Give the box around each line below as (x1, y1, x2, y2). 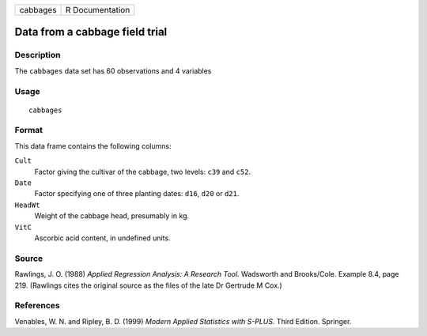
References (14, 300, 60, 311)
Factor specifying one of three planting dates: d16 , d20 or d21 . (34, 189, 240, 198)
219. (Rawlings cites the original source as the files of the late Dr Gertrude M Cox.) (14, 281, 282, 290)
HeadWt (14, 200, 40, 210)
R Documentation (65, 5, 130, 15)
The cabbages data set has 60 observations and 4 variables (14, 66, 212, 75)
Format (14, 125, 43, 136)
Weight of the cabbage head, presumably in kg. (34, 211, 190, 221)
